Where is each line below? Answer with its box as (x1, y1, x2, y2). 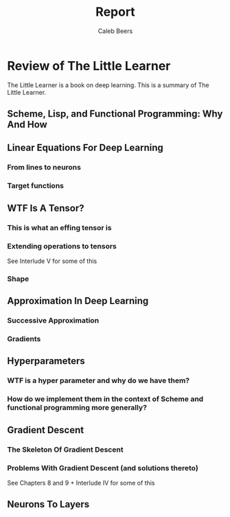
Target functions (7, 181, 64, 191)
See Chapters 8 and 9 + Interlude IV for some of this (7, 479, 155, 487)
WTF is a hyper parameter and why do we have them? (7, 376, 190, 385)
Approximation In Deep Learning (7, 295, 149, 307)
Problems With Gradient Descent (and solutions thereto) (7, 463, 199, 472)
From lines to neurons (7, 163, 81, 172)
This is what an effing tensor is (7, 222, 112, 232)
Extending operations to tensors (7, 241, 117, 251)
